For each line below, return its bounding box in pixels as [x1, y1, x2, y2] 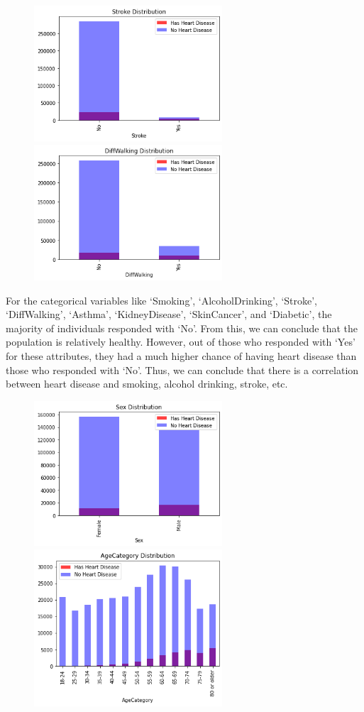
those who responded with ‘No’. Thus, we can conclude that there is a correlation [6, 362, 359, 377]
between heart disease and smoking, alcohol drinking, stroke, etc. [6, 376, 288, 391]
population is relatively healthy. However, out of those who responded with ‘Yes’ [6, 334, 355, 349]
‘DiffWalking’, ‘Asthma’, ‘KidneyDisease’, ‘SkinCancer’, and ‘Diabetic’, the [6, 307, 332, 322]
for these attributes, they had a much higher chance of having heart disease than [6, 348, 357, 363]
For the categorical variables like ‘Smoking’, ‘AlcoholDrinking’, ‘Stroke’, [6, 292, 317, 307]
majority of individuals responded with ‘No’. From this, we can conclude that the [6, 320, 358, 335]
